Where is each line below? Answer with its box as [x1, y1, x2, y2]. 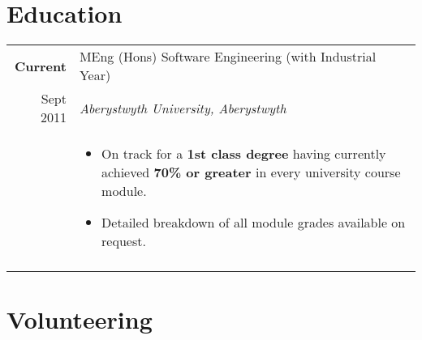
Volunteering [6, 303, 153, 336]
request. [101, 232, 146, 251]
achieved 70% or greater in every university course [101, 163, 401, 182]
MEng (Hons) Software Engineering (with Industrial [79, 47, 377, 66]
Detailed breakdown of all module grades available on [101, 213, 406, 232]
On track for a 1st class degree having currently [101, 144, 386, 164]
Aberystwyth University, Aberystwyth [79, 98, 286, 117]
